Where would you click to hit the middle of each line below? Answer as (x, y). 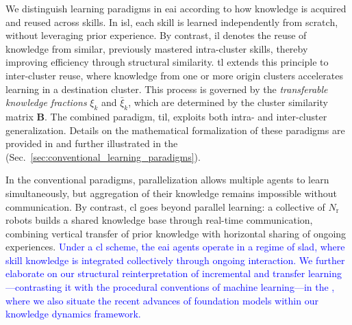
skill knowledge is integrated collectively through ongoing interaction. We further (175, 260)
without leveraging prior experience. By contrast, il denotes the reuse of (156, 35)
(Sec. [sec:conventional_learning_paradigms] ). (103, 156)
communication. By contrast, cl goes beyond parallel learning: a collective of (165, 206)
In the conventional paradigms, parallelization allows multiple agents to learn (167, 180)
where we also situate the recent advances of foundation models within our (162, 300)
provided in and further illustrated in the (92, 143)
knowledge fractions (46, 102)
